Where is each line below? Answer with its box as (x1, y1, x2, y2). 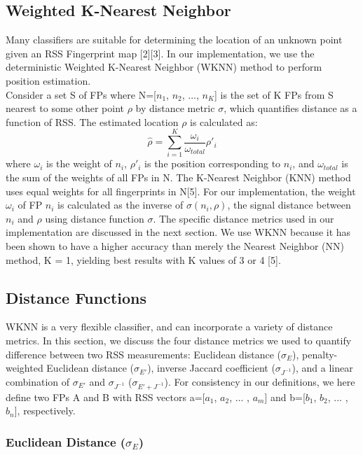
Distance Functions (6, 286, 147, 308)
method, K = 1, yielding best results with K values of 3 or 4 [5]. (6, 252, 281, 267)
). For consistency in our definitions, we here (164, 374, 355, 388)
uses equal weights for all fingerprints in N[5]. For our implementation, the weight (6, 183, 356, 198)
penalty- (302, 346, 338, 361)
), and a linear (292, 360, 353, 375)
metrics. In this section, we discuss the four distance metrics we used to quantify (6, 333, 352, 348)
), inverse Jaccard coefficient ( (147, 360, 275, 375)
